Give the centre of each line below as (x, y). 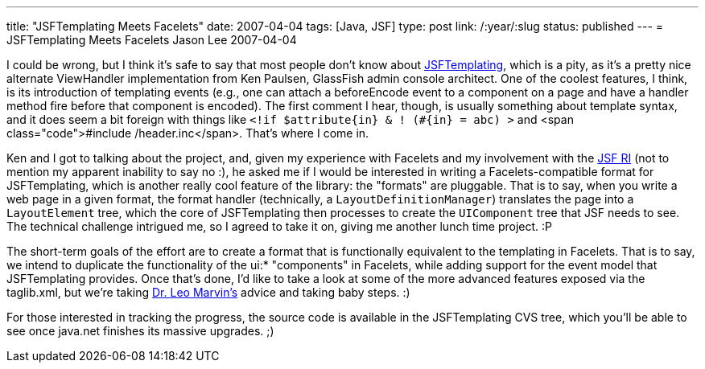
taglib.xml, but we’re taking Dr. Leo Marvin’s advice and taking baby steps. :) (208, 292)
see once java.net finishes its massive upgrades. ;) (140, 331)
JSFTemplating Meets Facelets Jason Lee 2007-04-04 (152, 40)
